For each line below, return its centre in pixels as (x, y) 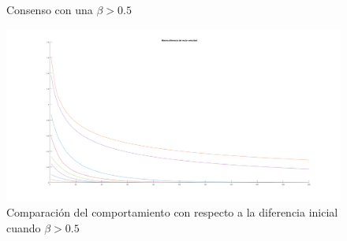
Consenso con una (50, 9)
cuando (24, 227)
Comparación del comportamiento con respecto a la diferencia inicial (172, 212)
